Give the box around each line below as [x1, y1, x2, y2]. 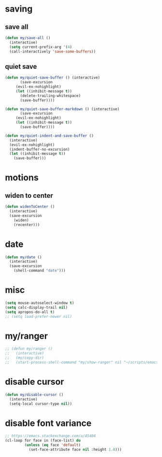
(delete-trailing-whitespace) [20, 93, 81, 98]
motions [5, 172, 39, 183]
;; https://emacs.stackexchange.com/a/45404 [5, 434, 96, 439]
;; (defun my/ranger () [5, 347, 53, 351]
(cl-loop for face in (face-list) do [5, 438, 81, 443]
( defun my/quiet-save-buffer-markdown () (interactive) [5, 107, 120, 111]
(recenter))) [13, 222, 40, 227]
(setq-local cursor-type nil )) [9, 401, 72, 406]
